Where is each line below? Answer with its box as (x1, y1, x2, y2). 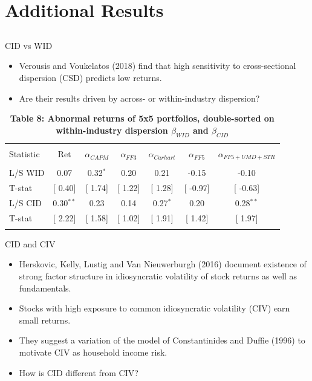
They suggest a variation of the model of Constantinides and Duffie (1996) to (19, 334, 305, 347)
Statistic (9, 148, 40, 160)
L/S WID (9, 166, 45, 178)
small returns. (19, 313, 71, 326)
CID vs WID (5, 39, 53, 51)
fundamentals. (19, 281, 71, 294)
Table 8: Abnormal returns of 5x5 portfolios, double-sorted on (10, 112, 275, 125)
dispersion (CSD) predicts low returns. (19, 71, 162, 83)
